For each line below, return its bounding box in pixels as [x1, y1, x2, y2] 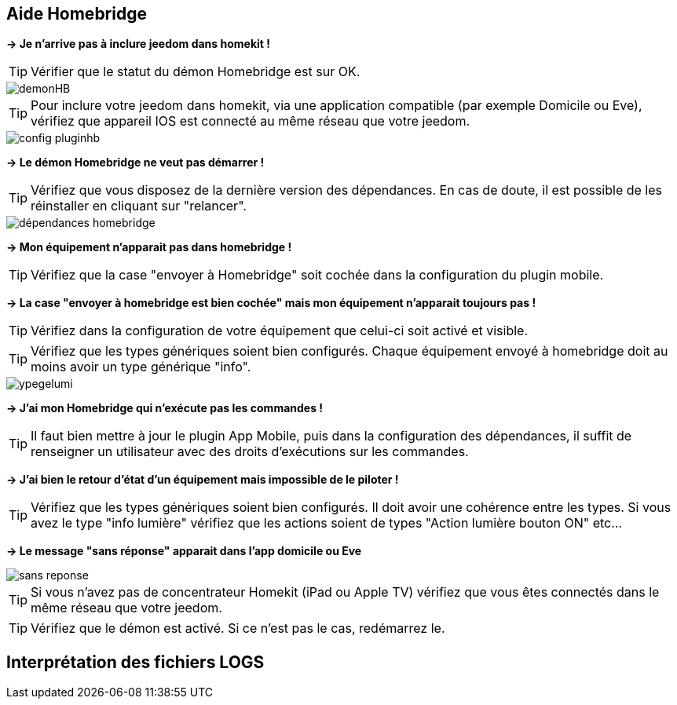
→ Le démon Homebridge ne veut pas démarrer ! [6, 155, 265, 170]
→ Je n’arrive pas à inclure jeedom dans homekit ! [6, 37, 270, 51]
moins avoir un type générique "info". [31, 359, 251, 375]
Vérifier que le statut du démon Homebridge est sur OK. [31, 64, 360, 80]
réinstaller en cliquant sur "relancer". [31, 198, 247, 214]
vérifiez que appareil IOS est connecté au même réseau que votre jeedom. [31, 113, 470, 130]
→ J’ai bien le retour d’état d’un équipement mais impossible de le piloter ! [6, 473, 399, 487]
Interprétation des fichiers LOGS [6, 652, 265, 672]
